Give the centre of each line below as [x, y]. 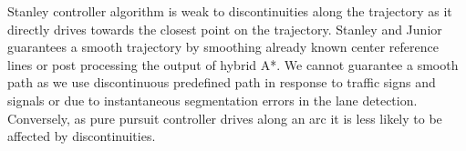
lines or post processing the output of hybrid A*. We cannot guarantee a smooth [233, 64]
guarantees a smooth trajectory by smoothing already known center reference [223, 47]
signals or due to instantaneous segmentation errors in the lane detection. [212, 100]
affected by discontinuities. [82, 136]
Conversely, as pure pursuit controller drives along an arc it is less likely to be [225, 118]
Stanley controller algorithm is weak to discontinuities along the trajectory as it [230, 11]
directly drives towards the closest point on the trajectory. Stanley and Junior [225, 29]
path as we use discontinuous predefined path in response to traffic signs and [222, 82]
